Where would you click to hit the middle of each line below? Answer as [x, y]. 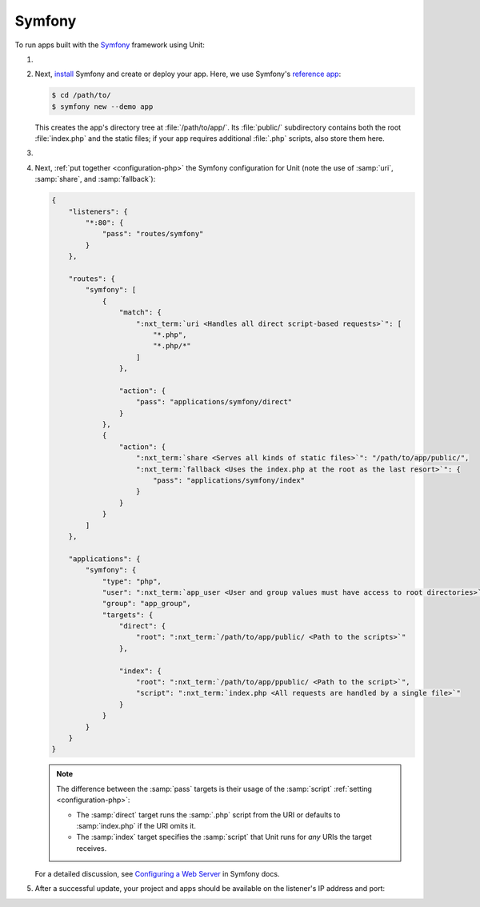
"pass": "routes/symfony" [153, 234]
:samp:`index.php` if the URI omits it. [136, 825]
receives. [92, 848]
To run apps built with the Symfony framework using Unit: [110, 45]
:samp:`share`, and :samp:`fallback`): [95, 179]
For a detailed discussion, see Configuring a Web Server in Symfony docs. [157, 874]
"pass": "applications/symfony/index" [229, 480]
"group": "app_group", [146, 604]
